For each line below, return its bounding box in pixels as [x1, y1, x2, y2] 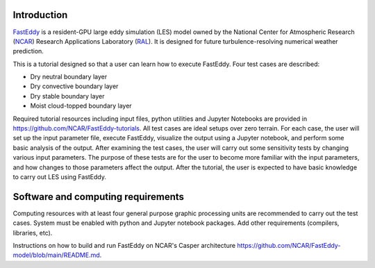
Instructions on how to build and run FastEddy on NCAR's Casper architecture [12, 242, 236, 250]
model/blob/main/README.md [12, 251, 100, 260]
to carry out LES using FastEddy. [12, 172, 107, 181]
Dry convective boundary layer [30, 82, 119, 90]
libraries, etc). [12, 228, 53, 237]
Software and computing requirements [12, 191, 184, 203]
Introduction [12, 9, 68, 21]
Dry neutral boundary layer [30, 73, 108, 81]
